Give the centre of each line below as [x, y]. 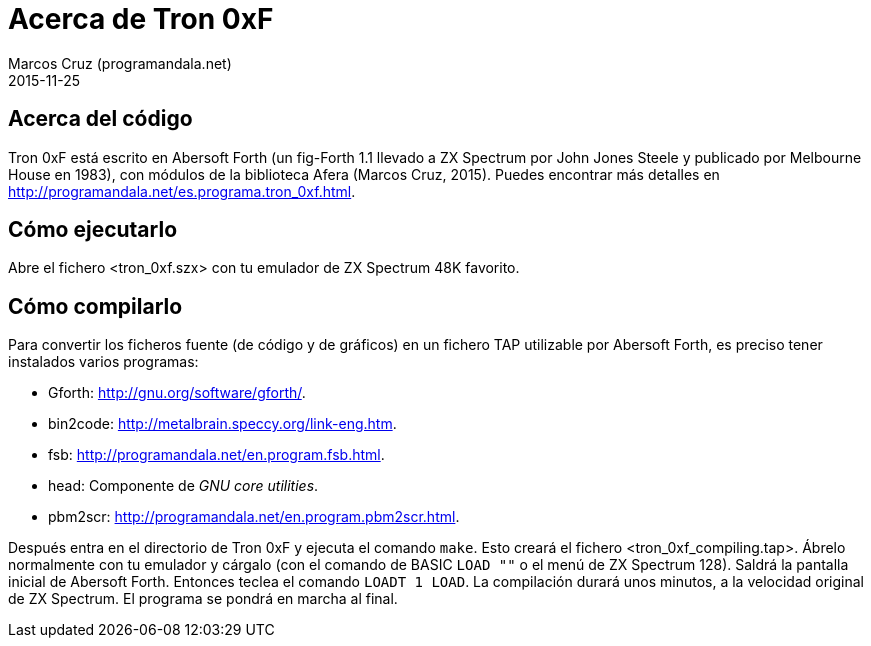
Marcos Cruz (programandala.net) [120, 63]
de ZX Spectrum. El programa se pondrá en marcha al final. [203, 599]
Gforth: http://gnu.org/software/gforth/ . [177, 393]
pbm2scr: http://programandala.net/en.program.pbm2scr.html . [254, 517]
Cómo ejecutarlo [93, 230]
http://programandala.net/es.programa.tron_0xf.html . [182, 191]
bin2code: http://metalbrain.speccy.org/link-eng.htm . [222, 424]
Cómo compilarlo [95, 306]
